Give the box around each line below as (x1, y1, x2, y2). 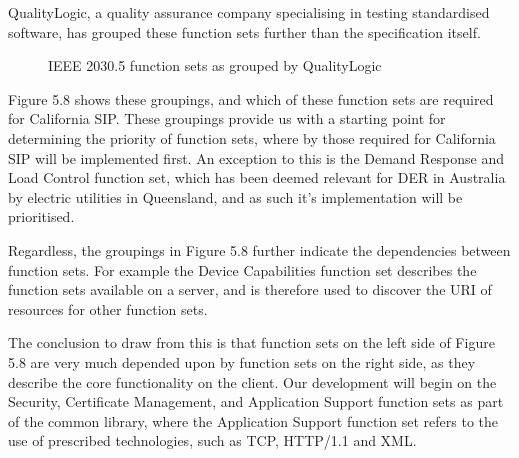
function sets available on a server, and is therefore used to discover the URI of (8, 279, 492, 300)
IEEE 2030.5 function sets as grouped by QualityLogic (48, 55, 382, 76)
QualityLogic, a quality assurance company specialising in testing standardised (8, 2, 490, 22)
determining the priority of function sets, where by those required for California (8, 127, 496, 148)
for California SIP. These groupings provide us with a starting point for (8, 108, 446, 129)
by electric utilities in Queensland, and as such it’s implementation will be (8, 186, 463, 207)
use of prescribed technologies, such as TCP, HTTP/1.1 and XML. (8, 430, 417, 451)
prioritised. (8, 206, 75, 227)
